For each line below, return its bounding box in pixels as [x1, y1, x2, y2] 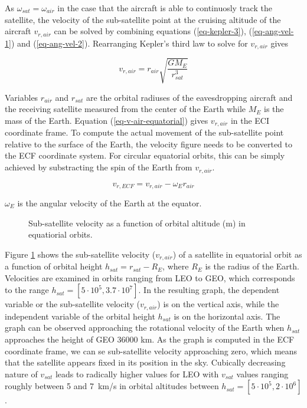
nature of [5, 367, 38, 380]
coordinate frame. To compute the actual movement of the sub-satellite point [5, 126, 284, 139]
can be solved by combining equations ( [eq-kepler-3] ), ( [54, 25, 252, 37]
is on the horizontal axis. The [174, 310, 280, 322]
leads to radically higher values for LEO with [55, 367, 219, 380]
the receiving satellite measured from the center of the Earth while [5, 103, 246, 115]
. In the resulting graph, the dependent [138, 284, 280, 296]
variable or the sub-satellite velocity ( [5, 298, 140, 310]
